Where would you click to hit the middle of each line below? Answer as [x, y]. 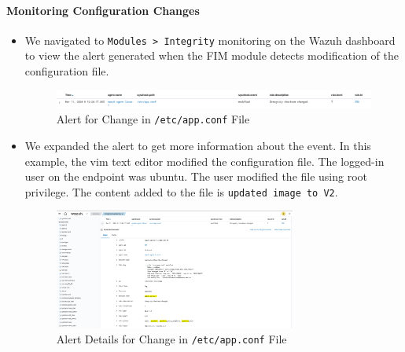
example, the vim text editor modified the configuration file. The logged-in [204, 161]
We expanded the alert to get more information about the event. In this [198, 145]
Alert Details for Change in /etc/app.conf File [171, 339]
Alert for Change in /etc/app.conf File [153, 119]
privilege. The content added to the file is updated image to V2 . [181, 191]
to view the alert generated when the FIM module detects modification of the [212, 55]
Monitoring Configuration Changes [103, 10]
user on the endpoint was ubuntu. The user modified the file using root [196, 176]
